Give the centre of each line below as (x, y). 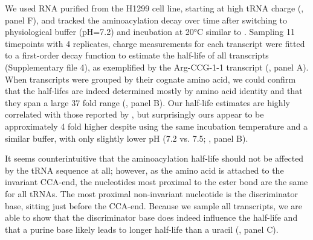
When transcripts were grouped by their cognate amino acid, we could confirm (150, 79)
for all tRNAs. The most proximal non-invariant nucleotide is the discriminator (151, 193)
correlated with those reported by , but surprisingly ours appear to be (134, 114)
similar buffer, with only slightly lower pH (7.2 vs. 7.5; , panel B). (127, 138)
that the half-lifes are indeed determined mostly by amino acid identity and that (154, 91)
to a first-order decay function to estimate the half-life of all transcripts (137, 55)
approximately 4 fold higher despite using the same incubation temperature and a (156, 126)
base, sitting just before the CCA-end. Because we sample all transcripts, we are (153, 205)
